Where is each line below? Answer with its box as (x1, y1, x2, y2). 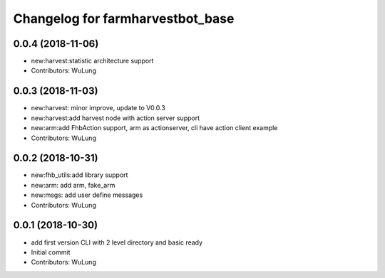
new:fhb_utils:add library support (31, 171, 128, 179)
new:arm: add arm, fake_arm (31, 181, 115, 189)
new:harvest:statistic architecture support (31, 57, 154, 65)
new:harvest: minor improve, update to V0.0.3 (31, 104, 165, 112)
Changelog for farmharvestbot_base (13, 11, 235, 26)
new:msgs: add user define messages (31, 191, 143, 199)
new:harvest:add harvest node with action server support (31, 114, 200, 122)
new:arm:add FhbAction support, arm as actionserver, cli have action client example (31, 124, 278, 132)
